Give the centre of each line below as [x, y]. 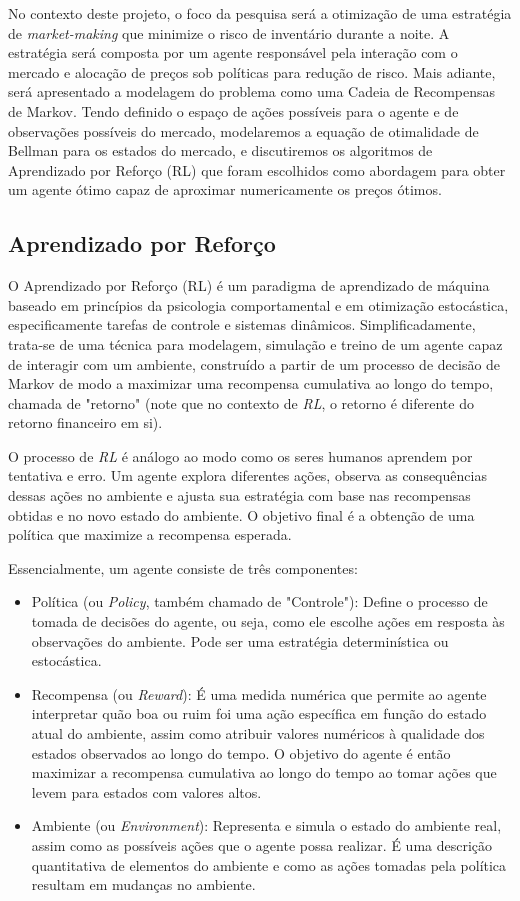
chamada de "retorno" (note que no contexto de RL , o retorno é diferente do [241, 402]
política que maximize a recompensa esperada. [150, 534]
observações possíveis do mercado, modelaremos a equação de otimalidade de [243, 130]
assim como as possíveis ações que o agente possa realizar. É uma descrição [262, 844]
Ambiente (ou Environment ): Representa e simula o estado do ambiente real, [266, 825]
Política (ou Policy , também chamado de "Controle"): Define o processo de [259, 601]
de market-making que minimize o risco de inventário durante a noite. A [229, 32]
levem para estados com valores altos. [146, 791]
